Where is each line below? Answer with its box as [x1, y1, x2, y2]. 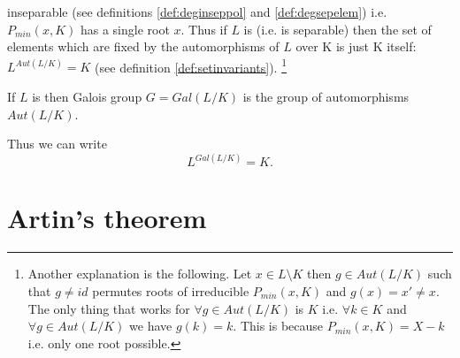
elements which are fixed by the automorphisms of [7, 37, 280, 56]
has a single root [80, 19, 170, 38]
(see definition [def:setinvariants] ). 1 [95, 55, 287, 76]
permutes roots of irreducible [92, 281, 249, 300]
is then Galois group [32, 88, 142, 106]
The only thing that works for [27, 299, 190, 317]
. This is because [233, 316, 324, 335]
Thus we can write [7, 134, 107, 153]
